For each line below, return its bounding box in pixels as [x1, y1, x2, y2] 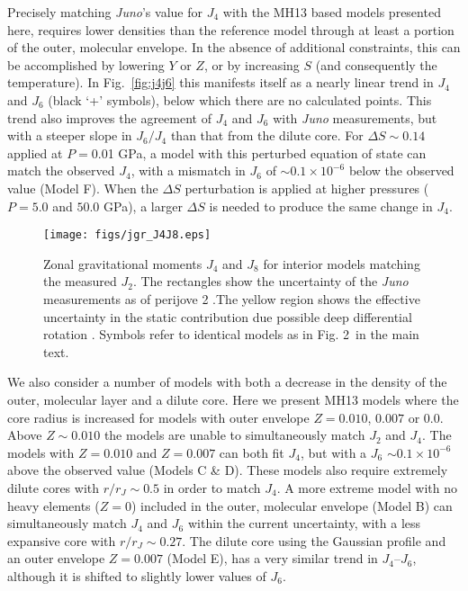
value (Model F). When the [7, 178, 158, 197]
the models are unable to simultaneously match [103, 425, 365, 444]
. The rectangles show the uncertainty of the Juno [132, 272, 409, 291]
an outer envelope [7, 549, 105, 568]
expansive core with [7, 531, 116, 550]
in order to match [163, 478, 261, 497]
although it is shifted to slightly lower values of [7, 566, 266, 585]
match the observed [7, 161, 115, 180]
